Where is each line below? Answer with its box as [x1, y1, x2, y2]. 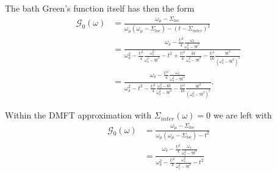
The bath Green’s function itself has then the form [5, 2, 195, 14]
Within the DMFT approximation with [5, 109, 152, 121]
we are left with [213, 109, 272, 121]
